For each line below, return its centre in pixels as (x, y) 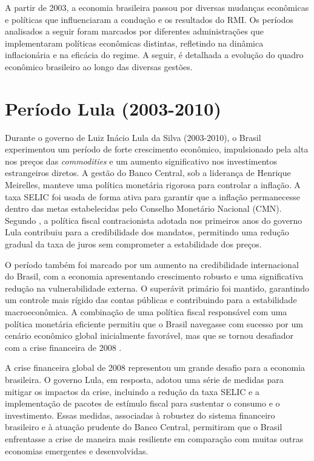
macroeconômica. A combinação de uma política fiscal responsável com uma (146, 312)
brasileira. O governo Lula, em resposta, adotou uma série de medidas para (144, 379)
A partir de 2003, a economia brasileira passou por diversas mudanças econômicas (157, 7)
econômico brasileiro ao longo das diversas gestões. (99, 66)
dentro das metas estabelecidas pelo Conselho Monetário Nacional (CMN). (143, 208)
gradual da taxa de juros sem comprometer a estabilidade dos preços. (133, 244)
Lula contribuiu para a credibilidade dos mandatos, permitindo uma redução (147, 232)
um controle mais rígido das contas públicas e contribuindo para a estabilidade (151, 300)
